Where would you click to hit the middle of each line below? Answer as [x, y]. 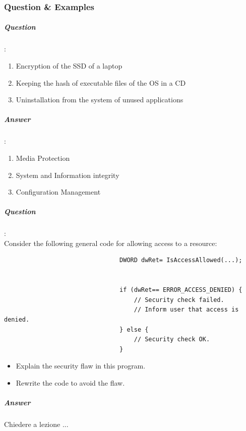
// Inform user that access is [186, 310]
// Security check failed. [179, 300]
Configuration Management [58, 192]
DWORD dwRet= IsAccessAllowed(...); [181, 260]
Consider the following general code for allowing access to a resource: [111, 243]
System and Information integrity [68, 175]
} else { [134, 329]
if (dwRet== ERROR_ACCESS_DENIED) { [181, 290]
